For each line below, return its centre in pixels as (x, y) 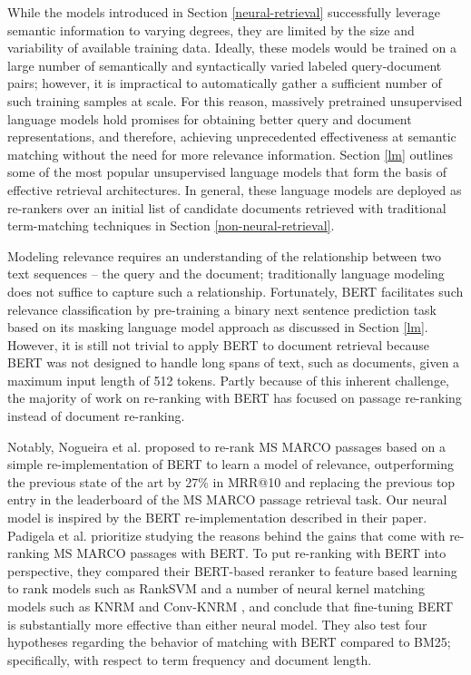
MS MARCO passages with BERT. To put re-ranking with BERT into (250, 553)
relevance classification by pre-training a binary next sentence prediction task (222, 309)
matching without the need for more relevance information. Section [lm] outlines (231, 154)
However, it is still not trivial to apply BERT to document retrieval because (218, 344)
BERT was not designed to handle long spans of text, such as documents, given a (234, 362)
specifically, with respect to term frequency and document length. (190, 659)
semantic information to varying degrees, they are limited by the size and (211, 29)
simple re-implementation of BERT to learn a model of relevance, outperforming (231, 464)
